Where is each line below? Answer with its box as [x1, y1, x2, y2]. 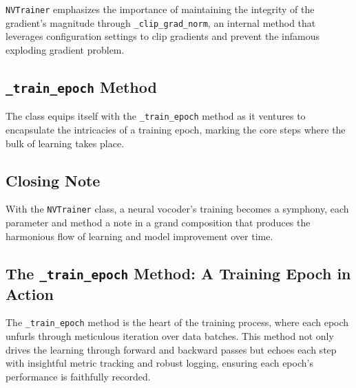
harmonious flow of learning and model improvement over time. [6, 228, 273, 243]
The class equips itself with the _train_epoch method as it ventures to [6, 109, 306, 123]
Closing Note [6, 169, 101, 191]
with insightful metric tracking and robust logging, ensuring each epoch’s [6, 356, 313, 370]
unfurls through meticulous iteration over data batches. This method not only [6, 329, 334, 343]
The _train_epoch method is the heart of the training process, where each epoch [6, 315, 349, 330]
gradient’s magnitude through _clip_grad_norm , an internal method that [6, 15, 316, 30]
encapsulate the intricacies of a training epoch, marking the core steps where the [6, 122, 346, 136]
